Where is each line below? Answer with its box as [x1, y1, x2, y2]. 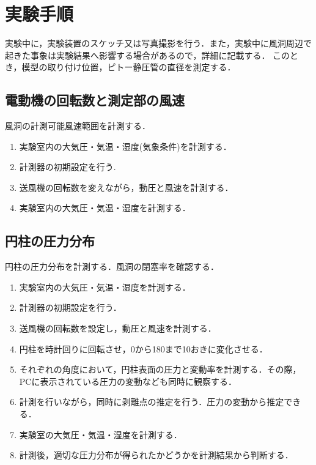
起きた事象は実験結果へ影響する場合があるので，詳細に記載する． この [5, 48, 290, 61]
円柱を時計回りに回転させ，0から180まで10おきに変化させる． [19, 342, 268, 355]
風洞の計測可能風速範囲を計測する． [5, 119, 150, 132]
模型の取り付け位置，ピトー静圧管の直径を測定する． [21, 61, 236, 73]
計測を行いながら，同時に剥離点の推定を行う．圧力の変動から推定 [19, 395, 284, 408]
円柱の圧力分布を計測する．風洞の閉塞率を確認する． [5, 260, 219, 273]
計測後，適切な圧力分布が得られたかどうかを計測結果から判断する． [19, 448, 293, 461]
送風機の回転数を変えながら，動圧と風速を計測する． [19, 180, 233, 193]
